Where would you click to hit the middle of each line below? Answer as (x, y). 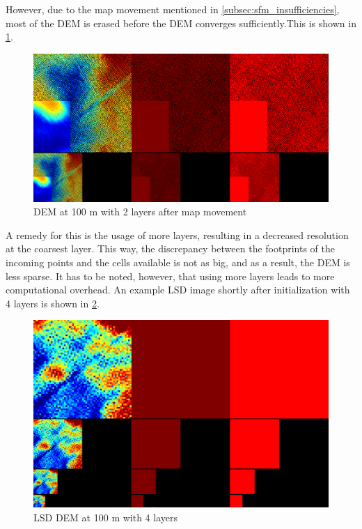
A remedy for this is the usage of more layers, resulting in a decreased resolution (177, 235)
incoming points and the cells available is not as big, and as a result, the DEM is (178, 262)
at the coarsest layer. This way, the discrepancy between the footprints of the (171, 248)
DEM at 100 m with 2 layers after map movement (140, 212)
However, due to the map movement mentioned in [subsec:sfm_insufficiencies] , (173, 9)
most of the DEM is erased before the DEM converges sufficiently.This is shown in (181, 23)
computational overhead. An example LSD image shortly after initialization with (178, 290)
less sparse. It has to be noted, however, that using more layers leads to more (170, 276)
